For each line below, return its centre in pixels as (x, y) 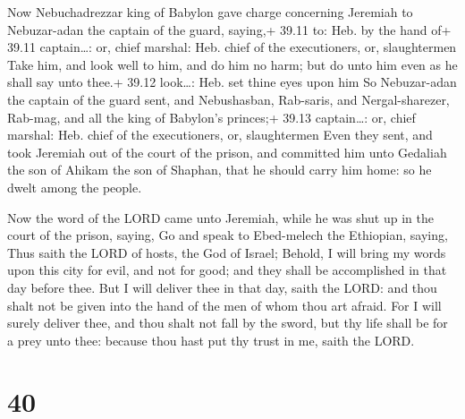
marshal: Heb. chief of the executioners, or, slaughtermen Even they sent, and (220, 135)
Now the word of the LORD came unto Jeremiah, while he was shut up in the (220, 217)
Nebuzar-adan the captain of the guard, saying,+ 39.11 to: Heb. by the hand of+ (229, 29)
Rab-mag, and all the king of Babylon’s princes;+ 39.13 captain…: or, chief (211, 117)
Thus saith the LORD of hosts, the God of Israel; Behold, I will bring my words (227, 252)
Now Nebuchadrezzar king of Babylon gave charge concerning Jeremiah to (210, 12)
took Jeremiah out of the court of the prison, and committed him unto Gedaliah (227, 152)
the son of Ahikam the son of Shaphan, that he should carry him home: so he (220, 170)
